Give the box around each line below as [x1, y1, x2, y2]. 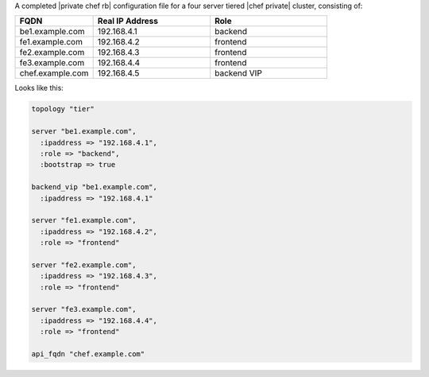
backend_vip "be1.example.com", [31, 183, 158, 192]
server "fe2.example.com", [31, 260, 137, 270]
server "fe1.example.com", [31, 216, 137, 225]
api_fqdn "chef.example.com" [31, 349, 145, 358]
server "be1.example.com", [31, 127, 137, 136]
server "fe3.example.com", [31, 305, 137, 314]
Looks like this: [14, 84, 64, 93]
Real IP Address [97, 16, 159, 27]
